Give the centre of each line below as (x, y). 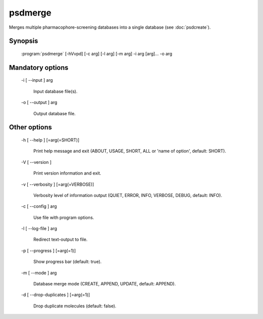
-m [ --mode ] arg (39, 273)
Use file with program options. (64, 217)
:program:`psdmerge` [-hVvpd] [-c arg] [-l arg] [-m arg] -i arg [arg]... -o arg (97, 53)
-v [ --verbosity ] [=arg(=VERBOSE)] (58, 184)
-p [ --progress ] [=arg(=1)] (48, 250)
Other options (30, 127)
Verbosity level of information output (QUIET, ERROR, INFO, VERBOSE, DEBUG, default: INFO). (128, 195)
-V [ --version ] (36, 162)
